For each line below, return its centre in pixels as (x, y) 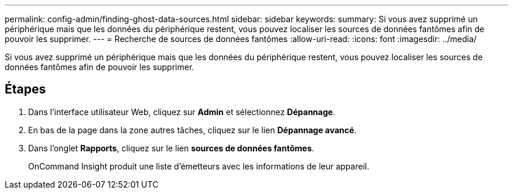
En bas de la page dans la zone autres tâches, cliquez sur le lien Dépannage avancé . (192, 130)
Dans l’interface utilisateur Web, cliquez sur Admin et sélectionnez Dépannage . (182, 112)
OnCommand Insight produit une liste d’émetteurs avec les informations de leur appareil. (199, 166)
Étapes (25, 89)
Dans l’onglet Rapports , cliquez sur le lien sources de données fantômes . (171, 148)
